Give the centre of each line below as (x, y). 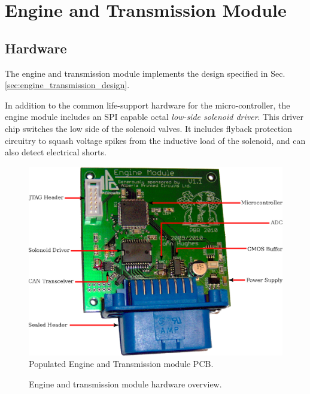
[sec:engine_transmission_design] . (67, 85)
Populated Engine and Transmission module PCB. (121, 364)
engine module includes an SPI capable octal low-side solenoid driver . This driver (154, 117)
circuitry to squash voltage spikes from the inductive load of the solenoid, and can (155, 140)
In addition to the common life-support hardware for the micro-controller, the (148, 105)
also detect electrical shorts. (56, 152)
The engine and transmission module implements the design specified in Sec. (145, 73)
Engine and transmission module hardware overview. (125, 384)
